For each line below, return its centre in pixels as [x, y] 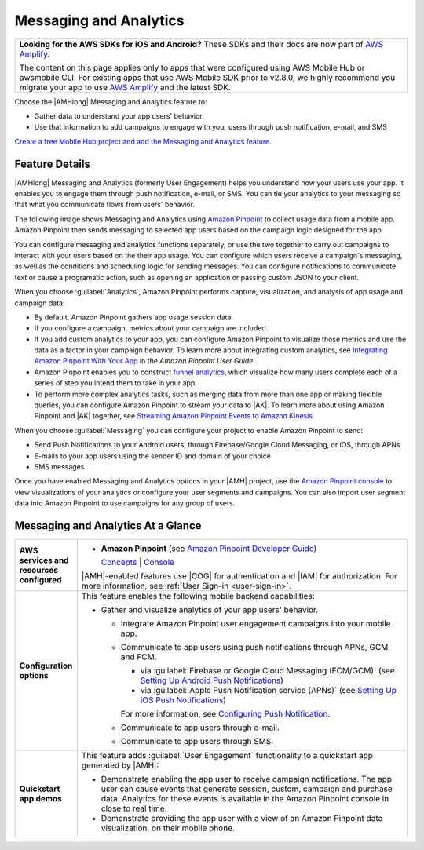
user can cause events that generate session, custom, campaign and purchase [247, 789]
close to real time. [134, 808]
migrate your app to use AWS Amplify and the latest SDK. [125, 87]
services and [44, 560]
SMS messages [59, 467]
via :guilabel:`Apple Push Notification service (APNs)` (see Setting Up [268, 691]
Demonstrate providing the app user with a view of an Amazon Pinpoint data [242, 819]
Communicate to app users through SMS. [197, 742]
